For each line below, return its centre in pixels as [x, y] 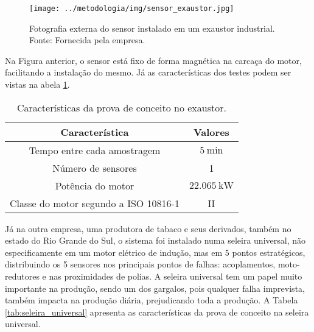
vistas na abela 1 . [37, 84]
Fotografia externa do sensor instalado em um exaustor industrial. [152, 28]
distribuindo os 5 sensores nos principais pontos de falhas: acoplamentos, [140, 264]
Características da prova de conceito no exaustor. [121, 107]
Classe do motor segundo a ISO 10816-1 [95, 203]
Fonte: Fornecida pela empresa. [87, 40]
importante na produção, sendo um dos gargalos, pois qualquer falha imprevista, [155, 288]
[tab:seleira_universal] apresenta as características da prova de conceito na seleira [157, 312]
